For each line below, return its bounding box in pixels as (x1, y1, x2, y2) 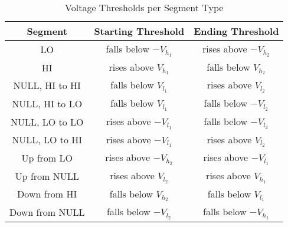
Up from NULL (15, 169, 79, 183)
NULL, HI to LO (12, 96, 83, 110)
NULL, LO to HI (12, 133, 83, 147)
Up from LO (21, 151, 73, 165)
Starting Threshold (94, 24, 185, 38)
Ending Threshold (194, 24, 279, 38)
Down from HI (17, 187, 77, 201)
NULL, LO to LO (10, 114, 84, 129)
